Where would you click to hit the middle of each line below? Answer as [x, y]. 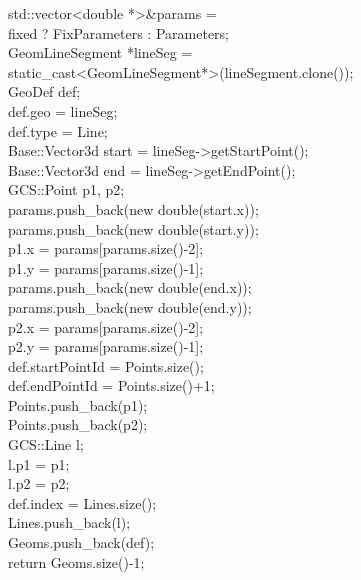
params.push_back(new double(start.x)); [133, 208]
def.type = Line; [58, 130]
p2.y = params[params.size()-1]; [106, 346]
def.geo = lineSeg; [63, 110]
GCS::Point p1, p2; [66, 189]
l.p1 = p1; [39, 463]
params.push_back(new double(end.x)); [130, 287]
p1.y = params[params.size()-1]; [106, 267]
